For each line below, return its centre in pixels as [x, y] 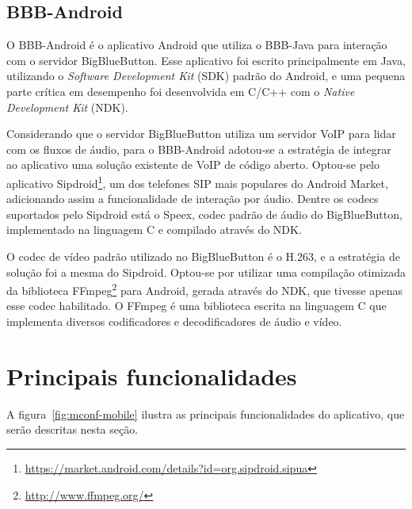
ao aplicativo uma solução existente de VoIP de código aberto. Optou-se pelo [193, 165]
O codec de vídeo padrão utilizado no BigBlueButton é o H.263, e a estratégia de [203, 256]
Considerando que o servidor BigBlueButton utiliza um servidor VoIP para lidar [201, 134]
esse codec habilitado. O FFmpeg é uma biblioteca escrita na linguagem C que [196, 306]
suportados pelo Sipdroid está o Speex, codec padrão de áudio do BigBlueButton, [204, 214]
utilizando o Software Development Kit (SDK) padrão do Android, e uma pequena [206, 76]
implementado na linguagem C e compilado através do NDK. [154, 230]
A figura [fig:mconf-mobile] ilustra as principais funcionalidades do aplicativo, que [206, 413]
